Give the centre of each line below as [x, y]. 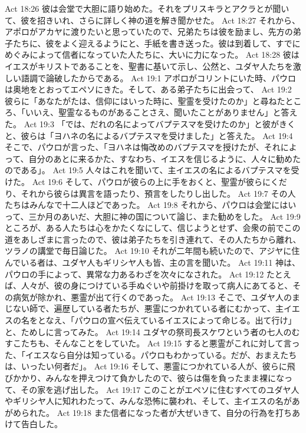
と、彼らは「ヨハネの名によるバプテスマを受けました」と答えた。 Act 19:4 [149, 135]
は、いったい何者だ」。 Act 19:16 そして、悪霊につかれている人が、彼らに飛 [150, 366]
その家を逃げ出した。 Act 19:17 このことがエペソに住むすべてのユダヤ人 [160, 389]
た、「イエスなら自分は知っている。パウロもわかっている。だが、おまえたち [151, 354]
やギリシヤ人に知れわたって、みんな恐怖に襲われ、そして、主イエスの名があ [152, 401]
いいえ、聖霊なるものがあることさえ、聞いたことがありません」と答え [161, 112]
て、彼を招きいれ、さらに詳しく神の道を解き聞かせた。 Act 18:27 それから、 [153, 20]
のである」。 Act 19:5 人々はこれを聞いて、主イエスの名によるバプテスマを [148, 170]
